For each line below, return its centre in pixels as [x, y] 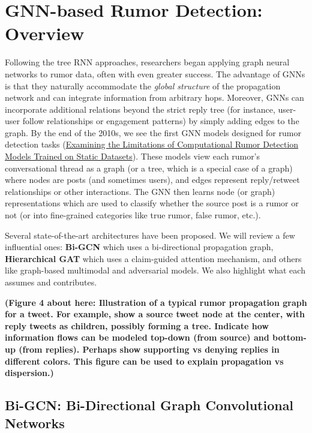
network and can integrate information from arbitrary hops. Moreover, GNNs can [154, 97]
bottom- [289, 337]
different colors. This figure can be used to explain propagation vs [144, 361]
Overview [45, 33]
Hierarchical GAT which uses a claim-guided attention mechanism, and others [153, 258]
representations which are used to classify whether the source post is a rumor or [152, 203]
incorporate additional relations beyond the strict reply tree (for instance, [140, 109]
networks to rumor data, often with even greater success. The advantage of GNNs [155, 73]
